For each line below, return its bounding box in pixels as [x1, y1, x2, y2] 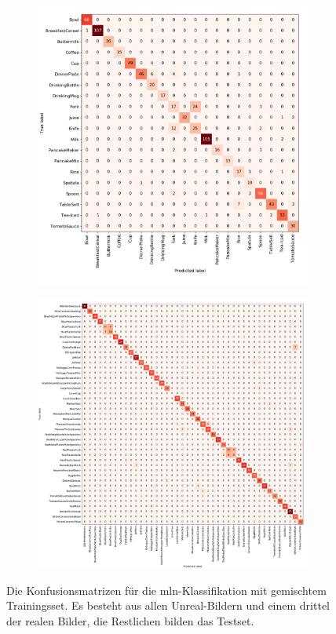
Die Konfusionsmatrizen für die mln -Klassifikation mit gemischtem [6, 581, 327, 598]
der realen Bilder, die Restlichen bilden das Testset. [6, 613, 254, 629]
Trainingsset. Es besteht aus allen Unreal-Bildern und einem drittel [6, 597, 331, 614]
